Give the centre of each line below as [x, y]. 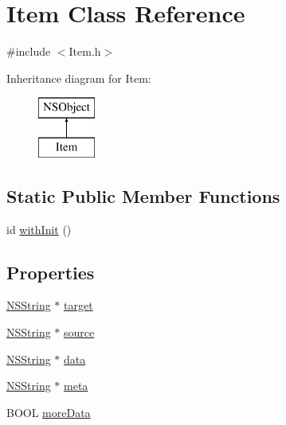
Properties [51, 272]
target [78, 305]
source [79, 332]
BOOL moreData [49, 412]
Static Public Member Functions [143, 195]
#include [29, 51]
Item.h [85, 51]
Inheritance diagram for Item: [79, 78]
